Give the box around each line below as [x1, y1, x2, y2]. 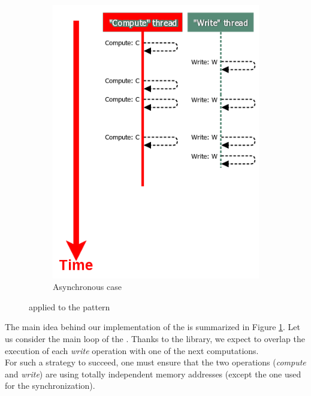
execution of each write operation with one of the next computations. [5, 344, 259, 356]
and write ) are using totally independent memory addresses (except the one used [5, 367, 301, 380]
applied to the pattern [29, 300, 110, 313]
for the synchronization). [5, 379, 95, 392]
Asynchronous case [53, 280, 122, 293]
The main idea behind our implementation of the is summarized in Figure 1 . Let [5, 321, 300, 333]
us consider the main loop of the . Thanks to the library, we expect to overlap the [5, 332, 305, 345]
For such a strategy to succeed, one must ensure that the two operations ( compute [5, 356, 306, 368]
